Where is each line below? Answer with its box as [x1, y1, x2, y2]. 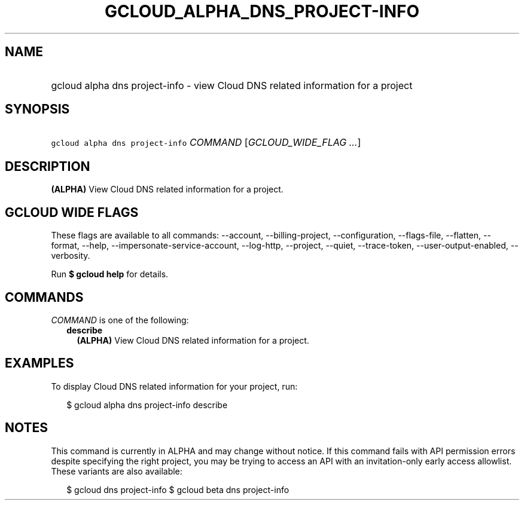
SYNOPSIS [5, 102, 70, 117]
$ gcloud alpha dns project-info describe [66, 399, 228, 410]
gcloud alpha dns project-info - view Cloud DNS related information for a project [51, 79, 413, 91]
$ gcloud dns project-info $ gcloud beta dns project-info [66, 484, 290, 495]
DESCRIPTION [5, 158, 90, 174]
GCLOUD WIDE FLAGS [5, 204, 139, 220]
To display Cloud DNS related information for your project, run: [51, 381, 298, 391]
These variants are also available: [51, 466, 182, 476]
